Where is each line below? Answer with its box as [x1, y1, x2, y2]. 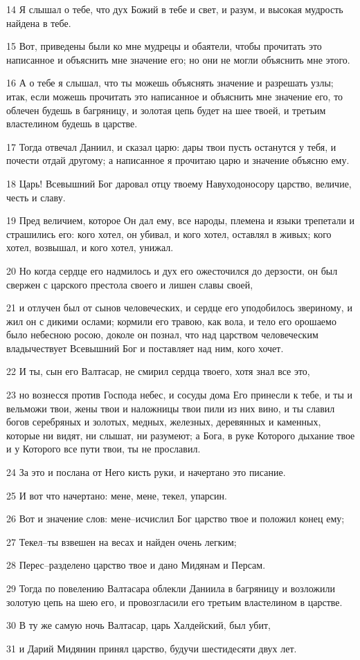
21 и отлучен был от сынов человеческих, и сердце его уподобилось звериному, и [6, 300, 352, 315]
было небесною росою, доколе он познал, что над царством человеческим [6, 327, 318, 342]
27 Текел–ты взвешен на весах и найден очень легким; [6, 534, 237, 549]
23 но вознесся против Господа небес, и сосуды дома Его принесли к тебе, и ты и [6, 387, 353, 402]
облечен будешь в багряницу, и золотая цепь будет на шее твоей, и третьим [6, 102, 326, 117]
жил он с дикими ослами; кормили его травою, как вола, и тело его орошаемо [6, 313, 336, 328]
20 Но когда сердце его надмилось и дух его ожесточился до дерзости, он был [6, 263, 338, 277]
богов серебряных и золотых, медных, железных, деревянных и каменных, [6, 414, 321, 429]
